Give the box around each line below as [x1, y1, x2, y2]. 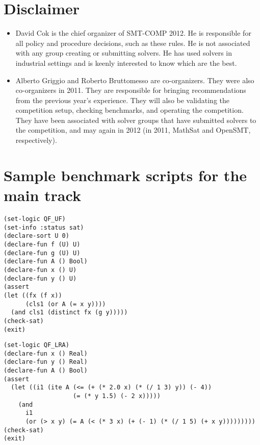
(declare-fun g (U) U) [4, 249, 81, 257]
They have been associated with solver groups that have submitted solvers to [15, 114, 256, 125]
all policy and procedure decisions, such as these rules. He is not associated [15, 37, 250, 48]
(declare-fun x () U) [4, 266, 77, 274]
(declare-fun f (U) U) [4, 240, 81, 248]
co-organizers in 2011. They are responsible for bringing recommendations [15, 85, 246, 95]
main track [4, 185, 81, 206]
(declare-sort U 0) [4, 232, 69, 240]
